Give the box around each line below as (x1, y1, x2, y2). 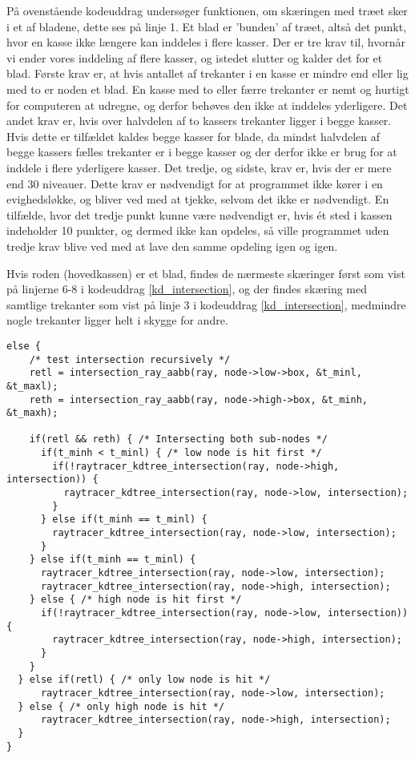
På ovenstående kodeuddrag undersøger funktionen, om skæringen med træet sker (6, 2, 408, 18)
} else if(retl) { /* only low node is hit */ (18, 674, 271, 686)
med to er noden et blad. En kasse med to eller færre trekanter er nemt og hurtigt (6, 80, 409, 97)
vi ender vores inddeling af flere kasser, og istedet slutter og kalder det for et (6, 49, 383, 66)
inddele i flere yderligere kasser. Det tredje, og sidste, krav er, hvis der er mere (6, 159, 392, 175)
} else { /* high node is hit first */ (29, 594, 242, 606)
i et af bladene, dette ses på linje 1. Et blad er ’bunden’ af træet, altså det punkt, (6, 18, 407, 34)
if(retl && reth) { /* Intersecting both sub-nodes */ (29, 433, 328, 446)
